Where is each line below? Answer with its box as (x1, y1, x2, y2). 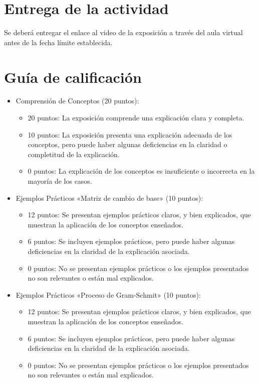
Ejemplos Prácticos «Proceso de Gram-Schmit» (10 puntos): (16, 289, 201, 300)
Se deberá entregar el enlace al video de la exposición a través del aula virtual (4, 27, 243, 38)
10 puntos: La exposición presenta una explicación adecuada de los (28, 129, 232, 140)
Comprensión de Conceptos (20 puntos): (16, 95, 139, 106)
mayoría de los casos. (28, 176, 92, 186)
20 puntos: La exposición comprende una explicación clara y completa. (28, 112, 244, 123)
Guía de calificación (4, 66, 142, 87)
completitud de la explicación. (28, 149, 120, 159)
